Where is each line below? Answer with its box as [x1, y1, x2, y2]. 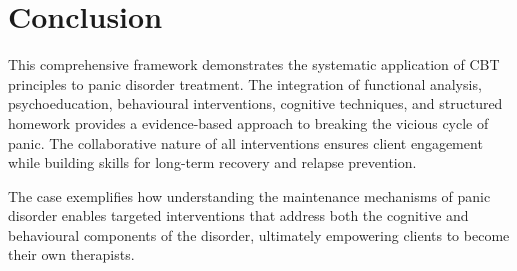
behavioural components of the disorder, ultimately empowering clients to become [8, 224, 510, 245]
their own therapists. [8, 244, 135, 265]
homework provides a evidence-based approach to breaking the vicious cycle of [8, 112, 489, 133]
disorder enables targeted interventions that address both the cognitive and [8, 205, 469, 226]
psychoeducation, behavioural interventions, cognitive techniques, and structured [8, 93, 503, 114]
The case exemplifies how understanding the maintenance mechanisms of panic [8, 185, 491, 206]
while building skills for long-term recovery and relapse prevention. [8, 152, 417, 173]
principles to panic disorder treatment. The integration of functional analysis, [8, 73, 482, 94]
